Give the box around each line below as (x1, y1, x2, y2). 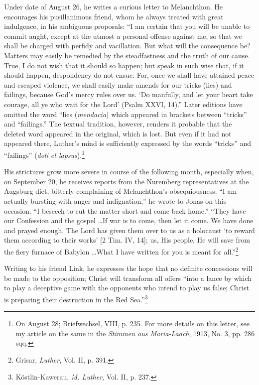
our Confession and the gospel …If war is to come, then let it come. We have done (4, 215, 254, 226)
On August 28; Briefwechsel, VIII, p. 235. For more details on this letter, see (15, 318, 250, 329)
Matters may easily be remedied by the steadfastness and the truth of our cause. (4, 50, 250, 60)
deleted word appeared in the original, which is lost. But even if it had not (4, 128, 232, 138)
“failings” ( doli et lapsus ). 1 (4, 148, 85, 160)
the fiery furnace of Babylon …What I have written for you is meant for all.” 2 (4, 245, 239, 257)
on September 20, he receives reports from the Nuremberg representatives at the (4, 176, 249, 186)
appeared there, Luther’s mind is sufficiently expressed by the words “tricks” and (4, 138, 252, 148)
